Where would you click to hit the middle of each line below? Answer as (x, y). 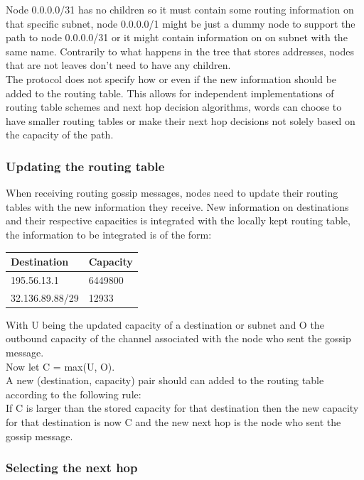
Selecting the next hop (72, 468)
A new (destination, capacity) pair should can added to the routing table (165, 380)
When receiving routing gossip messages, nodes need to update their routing (172, 193)
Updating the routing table (85, 166)
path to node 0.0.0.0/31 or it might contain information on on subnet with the (177, 37)
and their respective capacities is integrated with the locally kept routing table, (178, 220)
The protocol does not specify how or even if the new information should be (171, 78)
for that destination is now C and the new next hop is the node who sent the (173, 421)
